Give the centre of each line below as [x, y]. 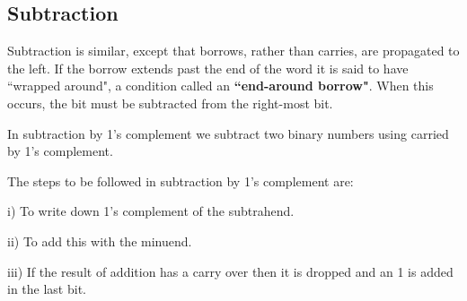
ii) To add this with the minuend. [100, 241]
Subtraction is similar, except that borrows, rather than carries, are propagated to [233, 51]
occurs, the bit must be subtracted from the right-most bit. [170, 103]
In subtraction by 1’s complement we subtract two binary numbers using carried [228, 133]
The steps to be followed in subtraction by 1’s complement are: [181, 181]
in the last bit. [47, 289]
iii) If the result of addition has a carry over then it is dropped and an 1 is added [230, 271]
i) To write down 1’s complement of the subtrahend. [151, 211]
